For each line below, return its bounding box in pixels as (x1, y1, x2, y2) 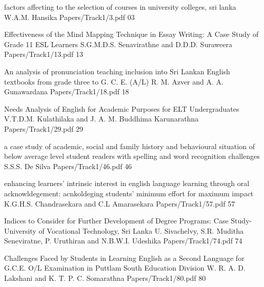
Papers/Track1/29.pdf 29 (4, 123, 83, 134)
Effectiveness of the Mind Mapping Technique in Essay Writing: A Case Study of (4, 29, 259, 39)
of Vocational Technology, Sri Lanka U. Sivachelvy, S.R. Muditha (38, 225, 243, 236)
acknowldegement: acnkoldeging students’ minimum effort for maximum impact (4, 188, 254, 198)
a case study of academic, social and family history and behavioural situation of (4, 140, 255, 151)
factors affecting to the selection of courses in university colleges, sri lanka (4, 2, 236, 12)
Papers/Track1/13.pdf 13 (4, 49, 83, 59)
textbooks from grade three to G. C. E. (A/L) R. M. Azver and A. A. (4, 76, 224, 87)
